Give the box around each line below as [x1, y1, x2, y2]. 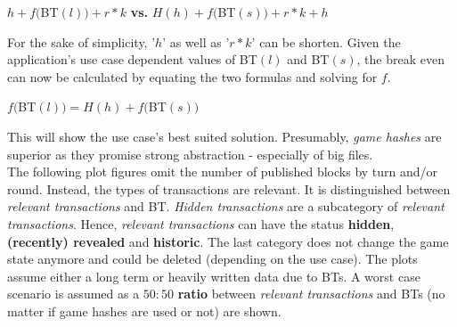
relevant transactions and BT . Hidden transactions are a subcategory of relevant [7, 197, 445, 216]
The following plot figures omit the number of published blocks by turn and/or [7, 162, 438, 181]
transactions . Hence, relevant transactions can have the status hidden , [7, 214, 395, 233]
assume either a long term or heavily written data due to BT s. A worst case [7, 266, 420, 285]
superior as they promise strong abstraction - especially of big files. [7, 144, 373, 163]
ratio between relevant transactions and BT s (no [177, 284, 445, 303]
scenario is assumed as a [7, 284, 140, 303]
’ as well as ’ [162, 32, 230, 51]
